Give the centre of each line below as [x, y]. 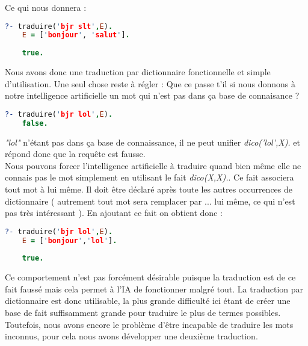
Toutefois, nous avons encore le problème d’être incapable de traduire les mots [149, 324]
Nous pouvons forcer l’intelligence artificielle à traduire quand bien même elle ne [153, 165]
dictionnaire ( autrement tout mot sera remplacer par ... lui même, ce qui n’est [150, 201]
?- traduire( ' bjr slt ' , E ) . [59, 26]
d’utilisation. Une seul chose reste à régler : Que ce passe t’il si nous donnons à [150, 83]
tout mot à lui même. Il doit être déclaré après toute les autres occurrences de [149, 189]
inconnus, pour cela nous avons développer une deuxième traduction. [131, 336]
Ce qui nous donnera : [46, 7]
